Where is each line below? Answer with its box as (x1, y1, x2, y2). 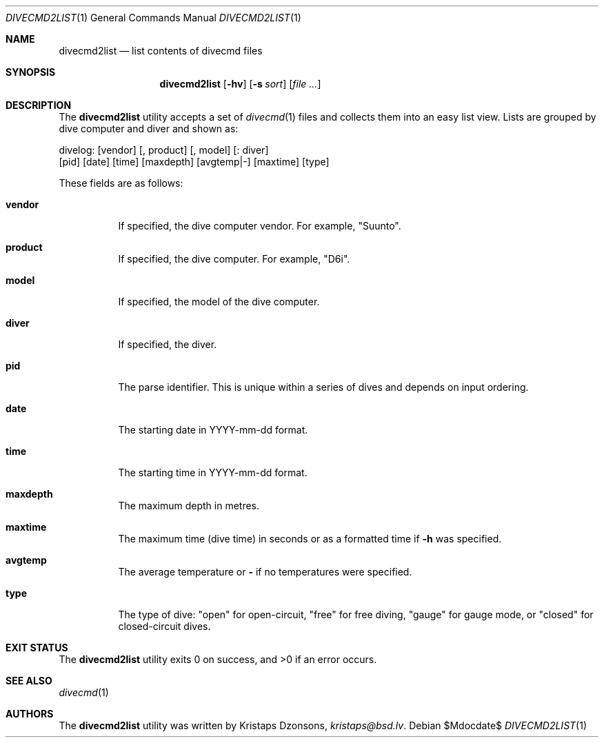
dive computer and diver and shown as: (59, 123, 239, 134)
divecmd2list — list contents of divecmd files (59, 45, 263, 57)
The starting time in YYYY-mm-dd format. (118, 467, 308, 478)
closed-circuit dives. (118, 620, 211, 632)
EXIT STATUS (6, 642, 68, 653)
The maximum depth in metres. (118, 500, 260, 511)
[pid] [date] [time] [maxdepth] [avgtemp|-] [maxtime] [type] (59, 156, 330, 167)
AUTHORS (6, 708, 54, 720)
